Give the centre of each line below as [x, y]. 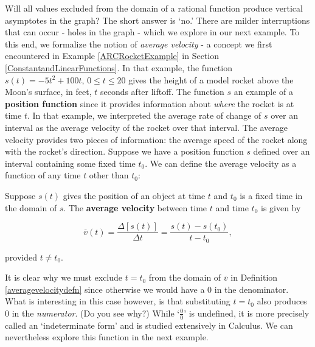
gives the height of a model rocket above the [211, 79]
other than [109, 175]
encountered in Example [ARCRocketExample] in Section [112, 56]
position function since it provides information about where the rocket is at [150, 103]
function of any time [43, 175]
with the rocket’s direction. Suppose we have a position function [124, 151]
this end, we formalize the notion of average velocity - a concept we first [139, 44]
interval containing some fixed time [70, 163]
